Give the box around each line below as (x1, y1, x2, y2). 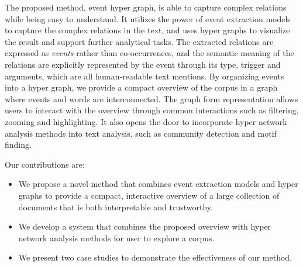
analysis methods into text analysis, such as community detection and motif (5, 127, 277, 139)
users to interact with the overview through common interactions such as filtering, (5, 104, 299, 116)
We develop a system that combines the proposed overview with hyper (18, 220, 271, 233)
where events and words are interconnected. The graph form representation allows (5, 92, 298, 105)
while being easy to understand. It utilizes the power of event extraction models (5, 12, 291, 25)
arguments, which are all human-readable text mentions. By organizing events (5, 70, 284, 82)
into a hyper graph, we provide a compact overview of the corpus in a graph (5, 81, 278, 93)
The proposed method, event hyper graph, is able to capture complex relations (5, 1, 287, 13)
